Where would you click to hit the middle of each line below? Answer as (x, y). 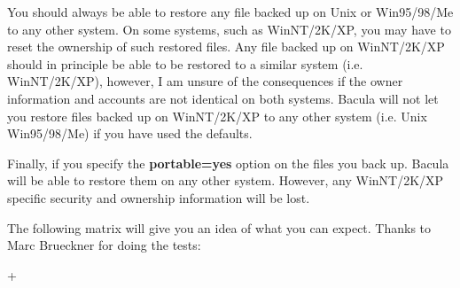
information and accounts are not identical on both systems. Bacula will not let (223, 98)
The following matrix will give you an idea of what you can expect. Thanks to (219, 227)
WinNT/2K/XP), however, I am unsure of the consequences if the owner (205, 81)
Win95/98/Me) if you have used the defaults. (130, 133)
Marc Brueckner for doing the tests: (104, 245)
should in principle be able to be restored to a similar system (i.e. (185, 63)
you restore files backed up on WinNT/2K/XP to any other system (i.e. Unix (217, 116)
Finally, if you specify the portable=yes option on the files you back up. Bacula (228, 163)
